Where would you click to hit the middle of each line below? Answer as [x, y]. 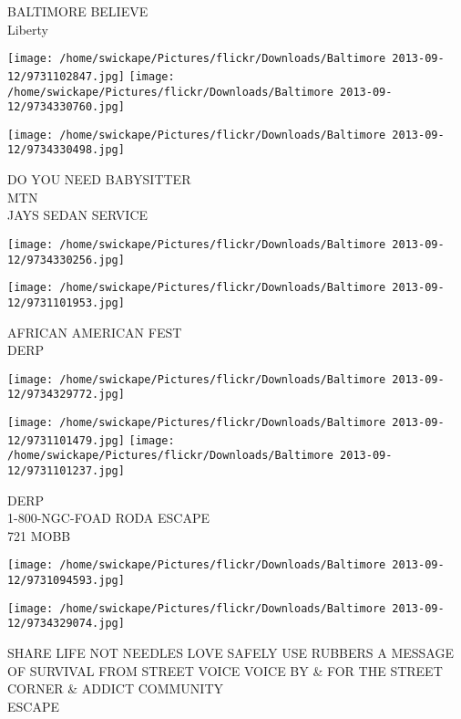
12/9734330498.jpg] [66, 150]
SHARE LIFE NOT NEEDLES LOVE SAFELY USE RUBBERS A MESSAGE [230, 653]
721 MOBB [39, 535]
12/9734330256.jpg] [66, 260]
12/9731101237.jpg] [66, 471]
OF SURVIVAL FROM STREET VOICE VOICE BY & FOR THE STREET [225, 670]
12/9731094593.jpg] [66, 581]
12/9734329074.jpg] [66, 624]
